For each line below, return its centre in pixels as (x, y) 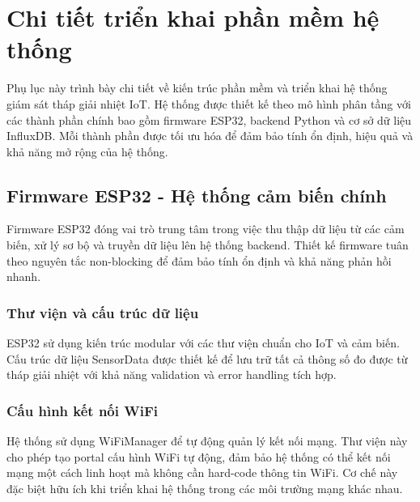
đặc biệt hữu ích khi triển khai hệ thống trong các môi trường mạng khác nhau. (205, 488)
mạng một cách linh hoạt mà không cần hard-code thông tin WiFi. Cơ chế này (202, 472)
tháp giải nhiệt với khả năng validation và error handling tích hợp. (172, 374)
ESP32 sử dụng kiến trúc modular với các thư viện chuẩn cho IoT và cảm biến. (203, 343)
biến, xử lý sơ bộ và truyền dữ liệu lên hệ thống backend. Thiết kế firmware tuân (208, 245)
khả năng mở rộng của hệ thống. (87, 151)
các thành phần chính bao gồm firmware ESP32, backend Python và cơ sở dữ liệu (209, 119)
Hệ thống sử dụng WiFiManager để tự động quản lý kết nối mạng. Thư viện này (207, 441)
